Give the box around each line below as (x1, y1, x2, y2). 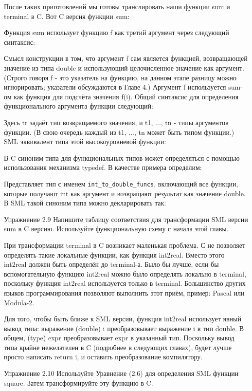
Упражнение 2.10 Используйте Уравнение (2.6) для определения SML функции (4, 368, 239, 378)
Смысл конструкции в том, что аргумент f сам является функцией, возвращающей (4, 53, 248, 63)
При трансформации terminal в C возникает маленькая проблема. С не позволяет (4, 240, 246, 250)
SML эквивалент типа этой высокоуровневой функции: (4, 136, 166, 147)
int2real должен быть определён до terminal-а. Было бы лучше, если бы (4, 259, 219, 269)
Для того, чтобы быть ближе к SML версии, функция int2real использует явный (4, 314, 241, 324)
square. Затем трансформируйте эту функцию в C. (4, 377, 153, 388)
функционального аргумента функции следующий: (4, 101, 153, 111)
